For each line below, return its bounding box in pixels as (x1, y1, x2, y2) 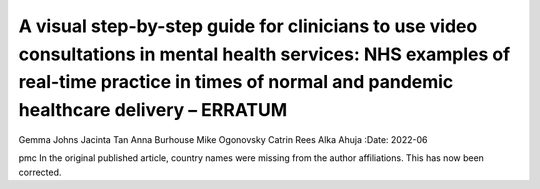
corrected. (18, 166, 62, 178)
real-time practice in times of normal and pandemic (18, 71, 454, 94)
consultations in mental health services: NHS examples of (18, 43, 511, 65)
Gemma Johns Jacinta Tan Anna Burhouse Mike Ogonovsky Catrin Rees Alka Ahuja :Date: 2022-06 (18, 133, 428, 145)
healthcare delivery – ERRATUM (18, 99, 288, 122)
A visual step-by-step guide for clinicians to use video (18, 15, 478, 37)
